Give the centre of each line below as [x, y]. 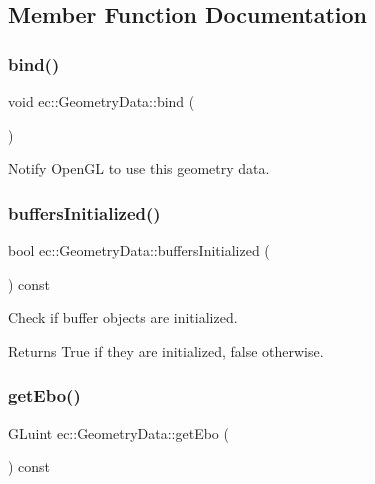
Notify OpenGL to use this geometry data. [139, 168]
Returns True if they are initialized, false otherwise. [166, 350]
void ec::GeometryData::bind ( [101, 101]
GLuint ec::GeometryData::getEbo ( [118, 432]
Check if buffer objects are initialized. [123, 317]
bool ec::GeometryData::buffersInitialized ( [139, 250]
